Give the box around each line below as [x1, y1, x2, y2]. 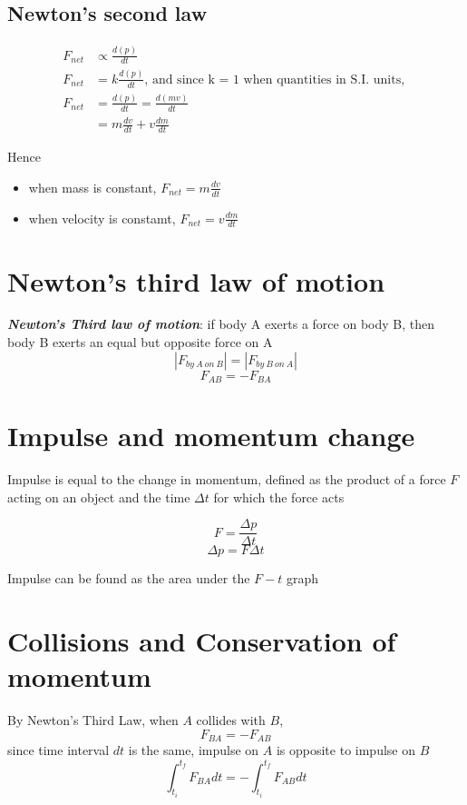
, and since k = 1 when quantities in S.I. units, [144, 73, 405, 86]
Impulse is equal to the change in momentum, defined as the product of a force [7, 470, 446, 489]
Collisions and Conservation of [7, 622, 396, 660]
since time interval [7, 740, 110, 760]
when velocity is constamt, [28, 208, 176, 227]
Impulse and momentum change [7, 417, 415, 454]
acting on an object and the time [7, 487, 190, 506]
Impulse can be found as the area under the [7, 569, 250, 588]
